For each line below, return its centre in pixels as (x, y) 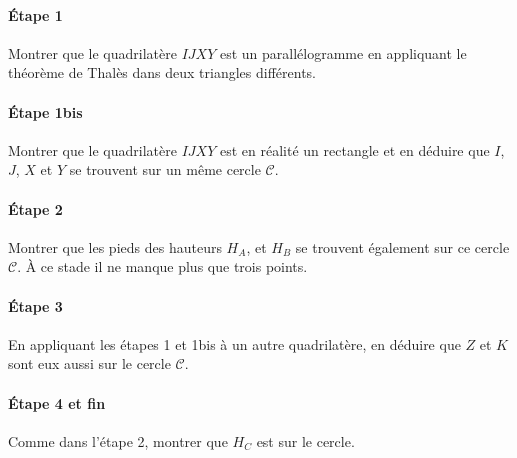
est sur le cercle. (305, 440)
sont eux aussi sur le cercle (89, 363)
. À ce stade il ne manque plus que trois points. (162, 266)
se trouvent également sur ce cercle (402, 246)
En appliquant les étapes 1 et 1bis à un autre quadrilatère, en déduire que (234, 343)
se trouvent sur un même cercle (165, 169)
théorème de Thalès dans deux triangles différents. (162, 72)
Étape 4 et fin (57, 402)
